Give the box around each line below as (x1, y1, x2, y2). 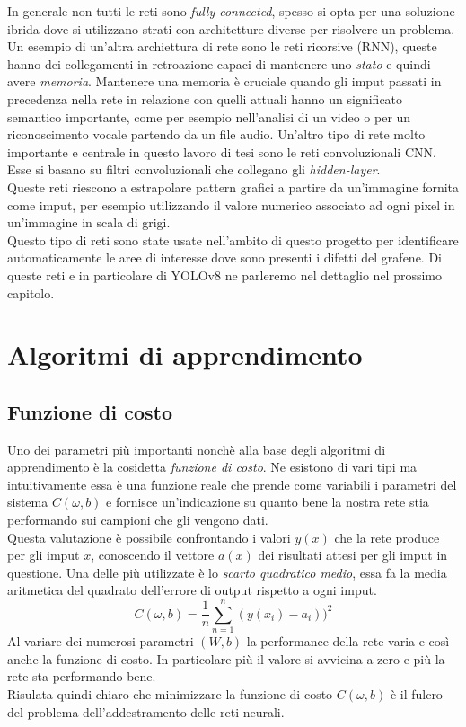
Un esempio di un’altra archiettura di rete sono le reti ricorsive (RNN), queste (7, 37, 437, 56)
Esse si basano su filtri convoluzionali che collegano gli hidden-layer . (7, 160, 381, 179)
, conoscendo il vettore (91, 545, 215, 564)
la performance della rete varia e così (246, 632, 450, 651)
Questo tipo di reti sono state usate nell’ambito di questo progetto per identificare (7, 230, 459, 249)
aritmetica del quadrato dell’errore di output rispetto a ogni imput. (7, 581, 377, 599)
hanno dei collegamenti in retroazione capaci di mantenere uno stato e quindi (7, 54, 431, 73)
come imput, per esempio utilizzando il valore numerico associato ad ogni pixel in (7, 195, 455, 214)
